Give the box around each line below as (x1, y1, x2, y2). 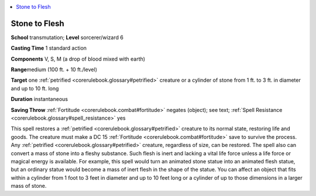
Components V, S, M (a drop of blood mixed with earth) (11, 55, 146, 62)
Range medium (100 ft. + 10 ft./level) (11, 66, 98, 73)
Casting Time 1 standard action (11, 44, 87, 52)
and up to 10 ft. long (11, 85, 59, 92)
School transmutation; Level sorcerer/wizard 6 (11, 34, 124, 41)
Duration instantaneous (11, 96, 68, 103)
